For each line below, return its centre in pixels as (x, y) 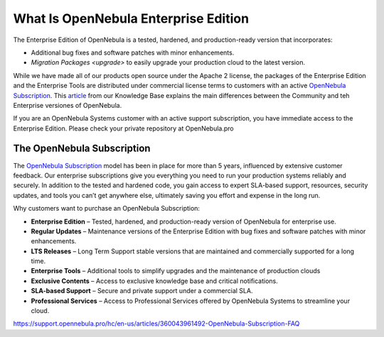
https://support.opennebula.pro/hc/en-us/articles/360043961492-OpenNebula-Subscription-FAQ (156, 324)
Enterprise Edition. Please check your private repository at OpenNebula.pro (123, 128)
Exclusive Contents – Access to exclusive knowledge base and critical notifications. (155, 281)
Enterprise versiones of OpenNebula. (68, 105)
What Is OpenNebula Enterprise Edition (131, 18)
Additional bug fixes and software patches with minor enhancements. (133, 53)
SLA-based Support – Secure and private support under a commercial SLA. (142, 291)
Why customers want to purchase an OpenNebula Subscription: (107, 209)
